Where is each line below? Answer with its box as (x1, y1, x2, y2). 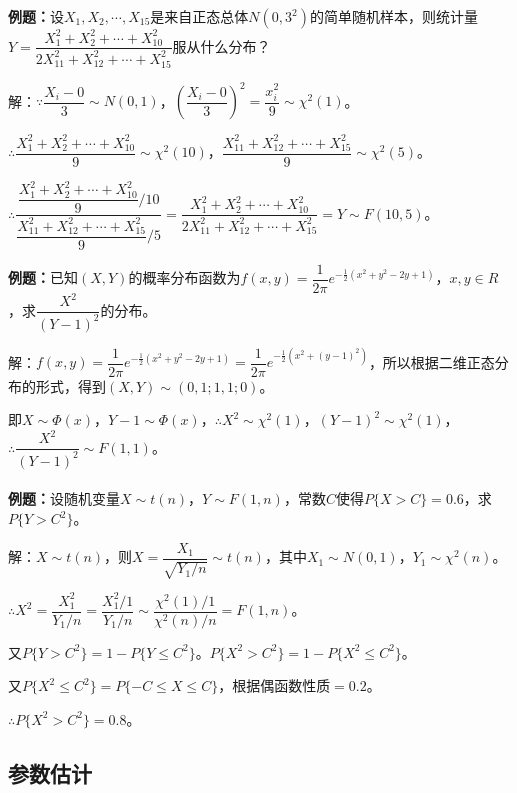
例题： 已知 (8, 267, 78, 288)
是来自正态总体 (150, 6, 249, 26)
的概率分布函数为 (128, 267, 241, 288)
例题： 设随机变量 (8, 488, 120, 509)
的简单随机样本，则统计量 (309, 6, 478, 26)
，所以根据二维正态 (368, 351, 495, 372)
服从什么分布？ (172, 35, 271, 56)
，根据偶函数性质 (218, 675, 331, 696)
